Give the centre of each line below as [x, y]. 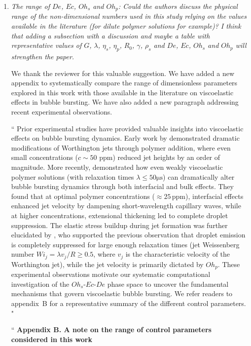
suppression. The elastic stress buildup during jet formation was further [119, 225]
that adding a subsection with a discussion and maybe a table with [110, 35]
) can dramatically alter [199, 176]
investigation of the [40, 284]
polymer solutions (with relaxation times [72, 176]
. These [229, 264]
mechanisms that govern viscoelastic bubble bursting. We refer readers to [122, 293]
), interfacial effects [215, 196]
